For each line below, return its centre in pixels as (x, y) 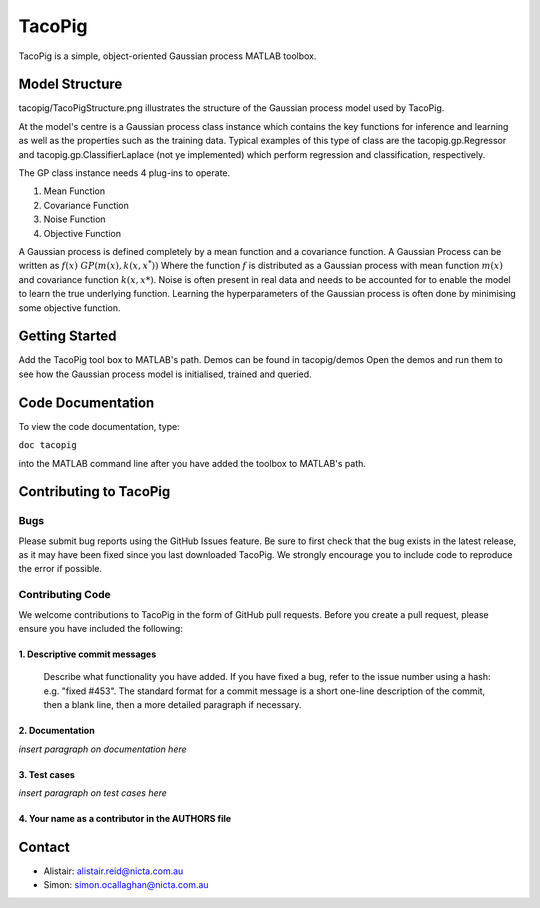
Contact (44, 846)
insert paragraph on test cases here (92, 792)
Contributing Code (64, 595)
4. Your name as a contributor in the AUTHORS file (125, 818)
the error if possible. (60, 569)
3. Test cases (46, 774)
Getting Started (67, 336)
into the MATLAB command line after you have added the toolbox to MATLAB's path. (192, 463)
